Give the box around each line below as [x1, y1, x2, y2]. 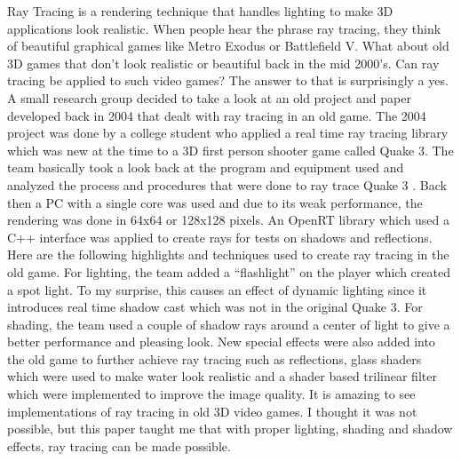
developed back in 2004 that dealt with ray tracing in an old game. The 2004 [7, 106, 426, 124]
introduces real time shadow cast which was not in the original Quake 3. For [7, 298, 423, 316]
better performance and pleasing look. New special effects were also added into [7, 332, 435, 351]
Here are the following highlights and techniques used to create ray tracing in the [7, 245, 449, 264]
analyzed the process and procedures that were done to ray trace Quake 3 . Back [7, 175, 447, 194]
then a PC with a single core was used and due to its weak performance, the [7, 193, 423, 211]
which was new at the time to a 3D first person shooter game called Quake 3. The [7, 140, 454, 159]
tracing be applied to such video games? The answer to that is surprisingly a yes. [7, 71, 449, 90]
